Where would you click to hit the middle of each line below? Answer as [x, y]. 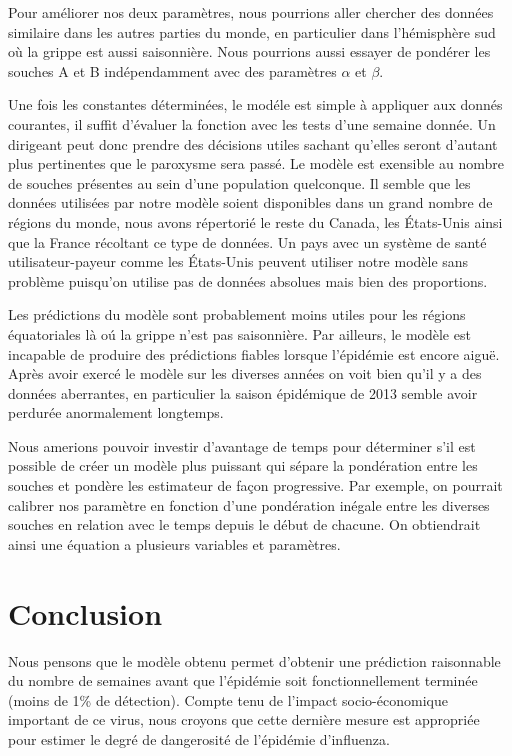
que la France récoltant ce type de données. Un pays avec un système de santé [247, 241]
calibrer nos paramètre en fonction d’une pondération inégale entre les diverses [249, 504]
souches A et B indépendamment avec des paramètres [172, 70]
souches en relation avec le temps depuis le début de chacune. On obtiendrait [244, 524]
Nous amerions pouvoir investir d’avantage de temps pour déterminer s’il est [242, 445]
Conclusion [85, 612]
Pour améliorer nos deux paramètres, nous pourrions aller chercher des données [251, 12]
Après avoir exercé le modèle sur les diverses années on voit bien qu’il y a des [245, 373]
